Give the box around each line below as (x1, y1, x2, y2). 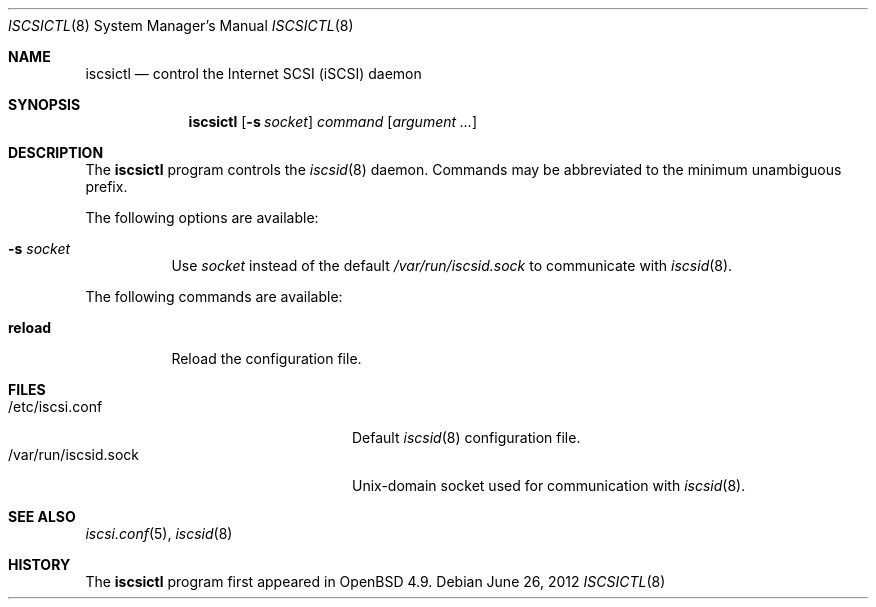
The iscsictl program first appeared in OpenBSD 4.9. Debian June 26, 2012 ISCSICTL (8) (85, 573, 666, 590)
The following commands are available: (85, 288, 343, 305)
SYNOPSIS (8, 96, 81, 113)
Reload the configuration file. (171, 350, 362, 367)
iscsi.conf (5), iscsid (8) (85, 525, 233, 542)
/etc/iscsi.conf (8, 398, 103, 415)
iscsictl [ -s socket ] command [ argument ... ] (188, 113, 478, 130)
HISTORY (8, 556, 71, 573)
